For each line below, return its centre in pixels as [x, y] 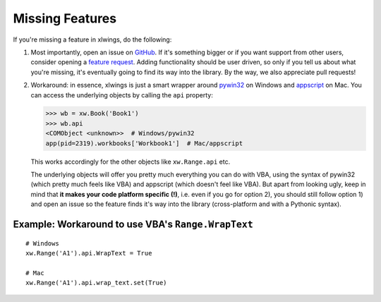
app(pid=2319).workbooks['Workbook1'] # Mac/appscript [144, 143]
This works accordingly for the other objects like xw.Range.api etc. [131, 162]
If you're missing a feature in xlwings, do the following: [92, 40]
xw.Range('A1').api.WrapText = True [89, 253]
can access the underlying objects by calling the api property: [122, 95]
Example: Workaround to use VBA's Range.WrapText [133, 225]
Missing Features [65, 18]
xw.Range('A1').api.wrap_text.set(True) [96, 283]
